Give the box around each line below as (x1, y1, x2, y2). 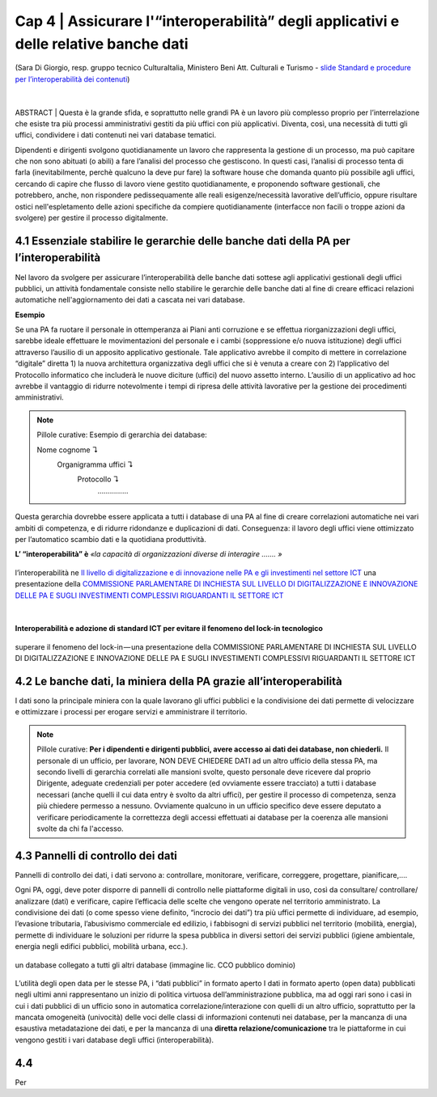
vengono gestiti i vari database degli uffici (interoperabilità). (15, 1035, 214, 1044)
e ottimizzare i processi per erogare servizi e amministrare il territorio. (15, 707, 248, 717)
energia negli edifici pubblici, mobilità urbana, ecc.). (15, 942, 188, 951)
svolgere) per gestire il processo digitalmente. (15, 213, 168, 222)
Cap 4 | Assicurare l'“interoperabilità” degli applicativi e (15, 12, 400, 30)
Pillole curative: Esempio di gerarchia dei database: (36, 430, 208, 440)
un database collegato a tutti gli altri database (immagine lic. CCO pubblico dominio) (15, 959, 296, 970)
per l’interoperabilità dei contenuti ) (15, 74, 130, 84)
